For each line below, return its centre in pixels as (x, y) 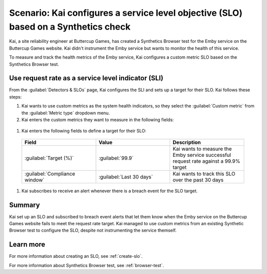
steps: (15, 97)
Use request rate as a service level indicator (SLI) (86, 78)
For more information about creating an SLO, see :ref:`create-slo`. (76, 256)
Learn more (27, 245)
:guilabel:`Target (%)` (49, 158)
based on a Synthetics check (70, 27)
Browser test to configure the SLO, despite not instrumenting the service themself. (93, 230)
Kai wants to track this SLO (204, 173)
